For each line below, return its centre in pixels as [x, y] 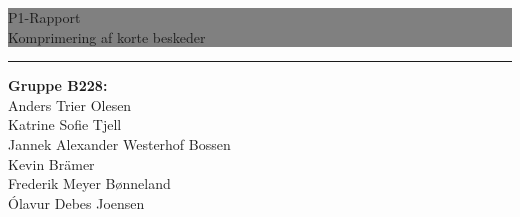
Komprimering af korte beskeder [107, 36]
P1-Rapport [44, 17]
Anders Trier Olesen [70, 104]
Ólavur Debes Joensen [76, 202]
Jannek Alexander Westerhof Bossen [119, 143]
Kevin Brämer [51, 163]
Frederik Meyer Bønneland [89, 183]
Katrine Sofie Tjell [65, 124]
